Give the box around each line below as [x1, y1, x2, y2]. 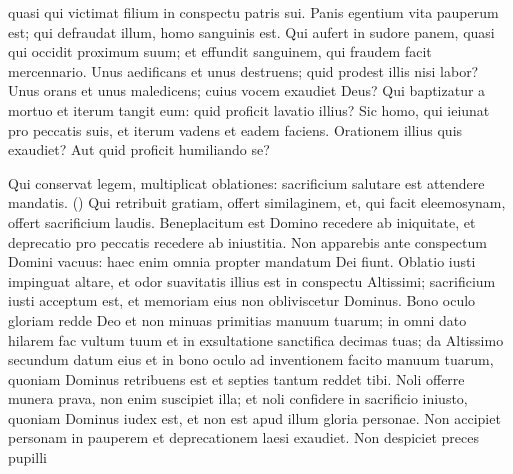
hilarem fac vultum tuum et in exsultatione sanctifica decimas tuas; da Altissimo [8, 329, 504, 350]
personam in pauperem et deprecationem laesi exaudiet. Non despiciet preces [8, 427, 479, 448]
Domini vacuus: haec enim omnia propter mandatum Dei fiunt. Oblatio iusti [8, 251, 476, 272]
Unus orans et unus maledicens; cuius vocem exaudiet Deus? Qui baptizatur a [8, 80, 486, 101]
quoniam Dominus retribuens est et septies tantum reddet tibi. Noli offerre [8, 368, 465, 389]
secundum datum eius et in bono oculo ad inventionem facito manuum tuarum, [8, 349, 494, 370]
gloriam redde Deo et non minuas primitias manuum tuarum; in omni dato [8, 309, 467, 330]
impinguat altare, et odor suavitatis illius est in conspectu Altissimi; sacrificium [8, 270, 496, 291]
